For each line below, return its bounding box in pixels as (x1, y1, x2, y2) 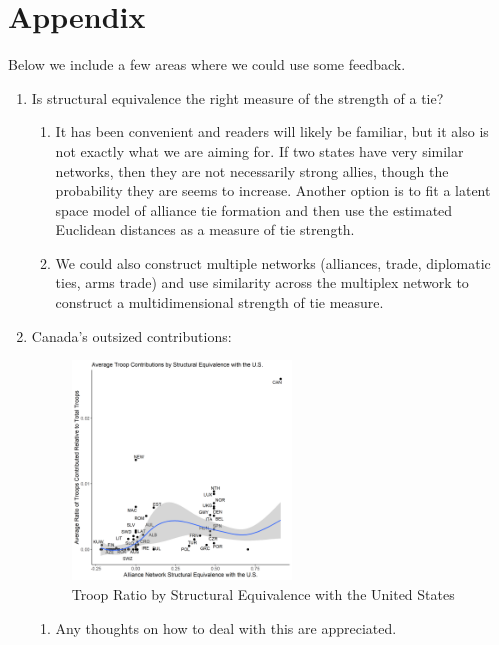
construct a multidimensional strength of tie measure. (55, 292, 384, 313)
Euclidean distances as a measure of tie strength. (55, 219, 355, 240)
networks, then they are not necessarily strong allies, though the (55, 160, 449, 181)
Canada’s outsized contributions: (31, 325, 232, 346)
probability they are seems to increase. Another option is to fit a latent (55, 180, 491, 201)
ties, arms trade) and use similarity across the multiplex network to (55, 272, 469, 293)
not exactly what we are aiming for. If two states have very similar (55, 140, 464, 161)
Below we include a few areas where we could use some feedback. (8, 54, 406, 75)
